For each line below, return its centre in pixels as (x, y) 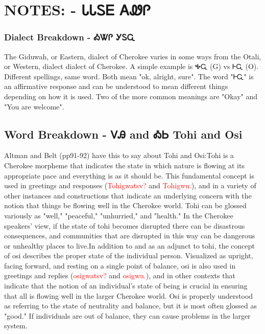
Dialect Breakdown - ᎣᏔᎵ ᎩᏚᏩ (70, 37)
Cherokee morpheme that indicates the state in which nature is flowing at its (124, 165)
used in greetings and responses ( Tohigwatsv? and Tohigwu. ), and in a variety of (130, 185)
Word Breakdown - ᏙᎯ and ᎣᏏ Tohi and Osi (123, 134)
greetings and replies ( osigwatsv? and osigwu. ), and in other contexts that (120, 275)
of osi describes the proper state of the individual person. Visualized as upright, (129, 255)
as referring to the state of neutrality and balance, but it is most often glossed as (130, 306)
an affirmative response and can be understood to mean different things (116, 86)
